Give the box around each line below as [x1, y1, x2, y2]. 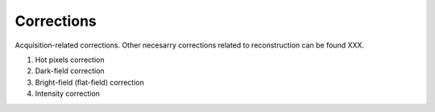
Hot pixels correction [35, 55, 105, 64]
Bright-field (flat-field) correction [35, 77, 144, 87]
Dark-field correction [35, 66, 105, 76]
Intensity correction [35, 89, 101, 98]
